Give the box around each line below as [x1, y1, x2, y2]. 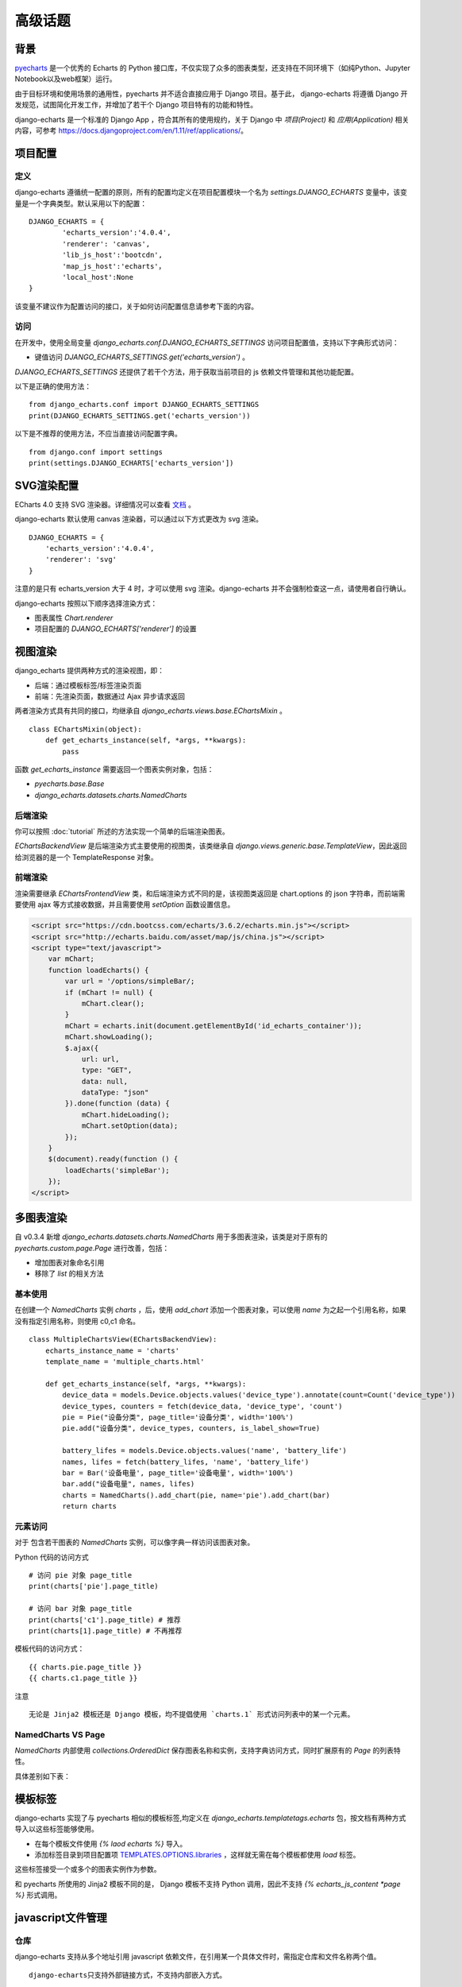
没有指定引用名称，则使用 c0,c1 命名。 [14, 1316, 141, 1326]
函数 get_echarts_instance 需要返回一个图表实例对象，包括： [14, 765, 214, 774]
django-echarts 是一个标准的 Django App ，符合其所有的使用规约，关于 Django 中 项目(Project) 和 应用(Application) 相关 [14, 114, 410, 124]
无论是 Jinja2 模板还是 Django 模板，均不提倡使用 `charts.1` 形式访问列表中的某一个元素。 [29, 1710, 355, 1718]
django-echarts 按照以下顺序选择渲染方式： [14, 598, 158, 608]
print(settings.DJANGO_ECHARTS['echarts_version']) [29, 458, 234, 467]
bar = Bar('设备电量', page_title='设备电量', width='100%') [62, 1468, 294, 1478]
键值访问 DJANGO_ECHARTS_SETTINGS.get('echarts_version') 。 [34, 352, 250, 362]
